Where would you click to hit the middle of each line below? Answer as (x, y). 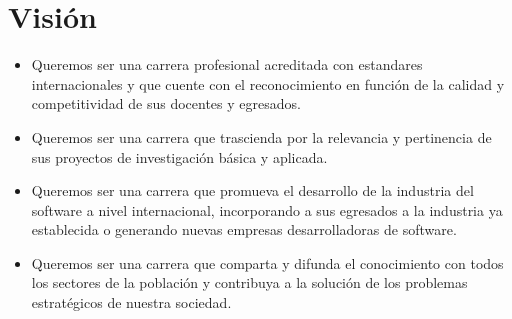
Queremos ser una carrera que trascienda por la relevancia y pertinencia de (261, 136)
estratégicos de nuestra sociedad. (131, 302)
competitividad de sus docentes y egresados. (166, 103)
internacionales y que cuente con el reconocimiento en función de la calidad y (268, 83)
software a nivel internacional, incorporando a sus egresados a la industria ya (267, 209)
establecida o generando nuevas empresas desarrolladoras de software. (244, 229)
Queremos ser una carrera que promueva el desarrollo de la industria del (252, 190)
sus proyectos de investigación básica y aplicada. (179, 156)
